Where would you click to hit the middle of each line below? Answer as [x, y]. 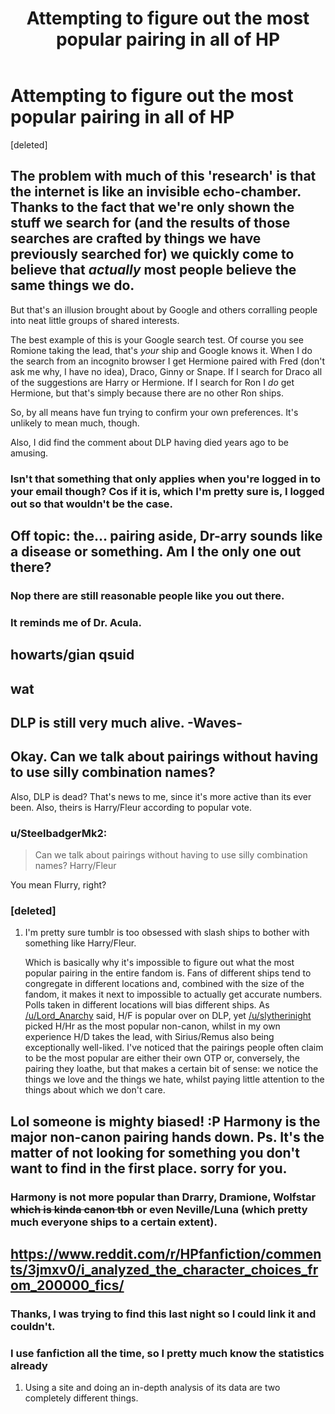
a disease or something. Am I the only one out [156, 552]
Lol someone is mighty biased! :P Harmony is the [165, 1121]
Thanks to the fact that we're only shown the [152, 207]
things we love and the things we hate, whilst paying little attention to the [174, 1079]
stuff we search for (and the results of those [150, 223]
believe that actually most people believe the [153, 270]
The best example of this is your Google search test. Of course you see [157, 339]
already [29, 1366]
